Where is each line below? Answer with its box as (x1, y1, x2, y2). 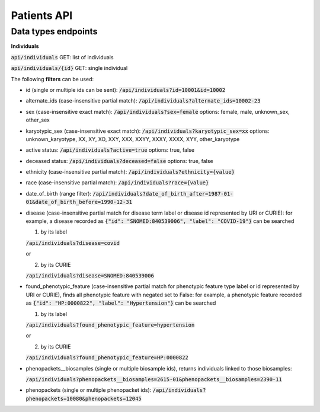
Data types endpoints (11, 26, 98, 37)
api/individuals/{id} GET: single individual (11, 65, 128, 72)
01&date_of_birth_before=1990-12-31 (25, 199, 133, 206)
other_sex (25, 116, 50, 124)
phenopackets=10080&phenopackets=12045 (25, 395, 142, 402)
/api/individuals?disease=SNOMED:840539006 (25, 272, 154, 279)
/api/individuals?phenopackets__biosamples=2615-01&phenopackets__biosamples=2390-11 (25, 376, 283, 382)
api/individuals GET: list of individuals (11, 53, 114, 60)
